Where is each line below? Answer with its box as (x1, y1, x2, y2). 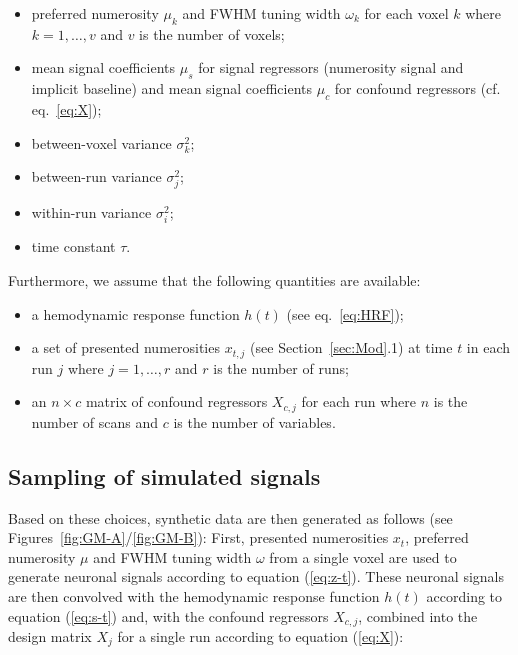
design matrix (8, 625, 92, 646)
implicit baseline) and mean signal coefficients (31, 78, 313, 99)
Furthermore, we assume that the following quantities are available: (8, 270, 421, 291)
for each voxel (364, 3, 449, 23)
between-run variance (31, 166, 162, 187)
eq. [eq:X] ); (31, 98, 102, 119)
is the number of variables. (173, 411, 336, 432)
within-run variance (31, 202, 152, 223)
